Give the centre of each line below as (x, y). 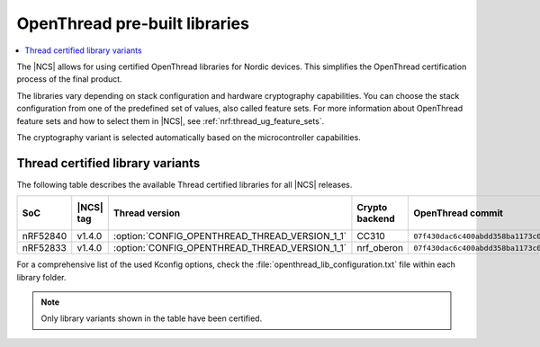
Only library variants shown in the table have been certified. (152, 318)
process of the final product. (69, 79)
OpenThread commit (459, 213)
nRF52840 (45, 236)
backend (376, 218)
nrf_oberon (380, 248)
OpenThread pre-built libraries (133, 23)
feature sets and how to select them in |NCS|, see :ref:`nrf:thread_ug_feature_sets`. (171, 120)
